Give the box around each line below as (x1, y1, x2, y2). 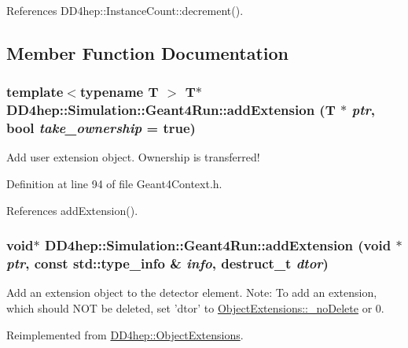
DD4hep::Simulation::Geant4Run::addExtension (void (44, 235, 391, 255)
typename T (79, 82, 159, 102)
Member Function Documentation (6, 40, 289, 65)
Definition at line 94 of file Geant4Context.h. (6, 176, 222, 192)
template (6, 82, 64, 102)
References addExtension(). (6, 202, 138, 218)
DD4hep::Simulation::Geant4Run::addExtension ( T (6, 100, 336, 120)
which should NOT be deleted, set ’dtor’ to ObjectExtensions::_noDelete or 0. (6, 299, 384, 316)
